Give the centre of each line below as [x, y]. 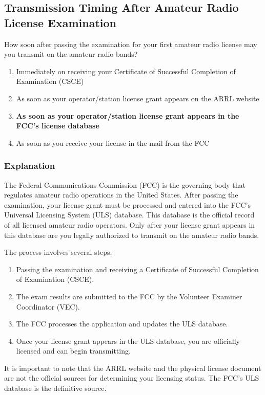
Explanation [30, 166]
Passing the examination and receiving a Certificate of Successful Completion [137, 269]
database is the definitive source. [55, 388]
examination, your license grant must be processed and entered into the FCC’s [127, 204]
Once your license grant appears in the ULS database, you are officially [128, 341]
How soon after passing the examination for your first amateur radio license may [131, 44]
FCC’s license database [58, 126]
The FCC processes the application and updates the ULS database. [122, 324]
